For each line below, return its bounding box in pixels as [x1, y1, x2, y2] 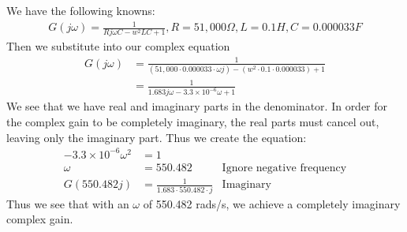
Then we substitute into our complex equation [6, 38, 230, 54]
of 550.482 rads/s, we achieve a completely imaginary [143, 195, 401, 211]
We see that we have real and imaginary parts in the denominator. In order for [6, 98, 388, 114]
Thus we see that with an [6, 195, 129, 211]
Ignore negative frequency [222, 162, 347, 174]
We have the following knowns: [6, 2, 155, 18]
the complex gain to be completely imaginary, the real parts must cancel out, [6, 113, 379, 129]
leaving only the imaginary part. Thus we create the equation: [6, 129, 307, 145]
